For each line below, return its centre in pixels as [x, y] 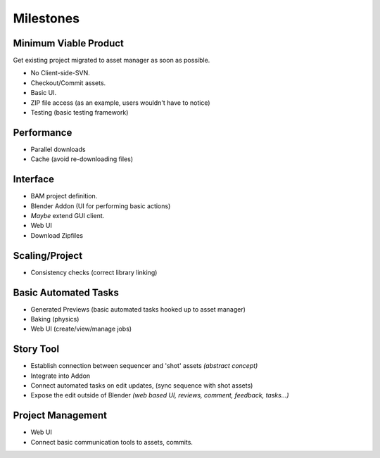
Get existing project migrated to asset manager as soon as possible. [112, 61]
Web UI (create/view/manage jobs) [81, 329]
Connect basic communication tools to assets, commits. [112, 442]
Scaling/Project [48, 256]
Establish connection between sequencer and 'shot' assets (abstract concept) [144, 366]
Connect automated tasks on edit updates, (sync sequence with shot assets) [142, 386]
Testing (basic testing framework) [80, 113]
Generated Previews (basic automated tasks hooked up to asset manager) [138, 309]
